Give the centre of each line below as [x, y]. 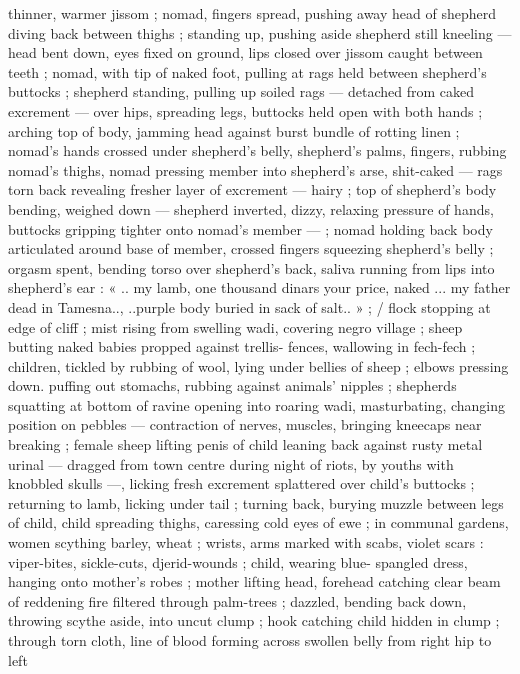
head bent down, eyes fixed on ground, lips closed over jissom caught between [245, 52]
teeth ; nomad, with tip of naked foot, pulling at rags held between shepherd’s [247, 71]
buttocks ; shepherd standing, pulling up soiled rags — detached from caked [241, 91]
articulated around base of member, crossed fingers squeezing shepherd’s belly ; [251, 248]
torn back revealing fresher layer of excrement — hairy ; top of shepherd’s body [252, 189]
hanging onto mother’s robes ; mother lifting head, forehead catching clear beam [254, 581]
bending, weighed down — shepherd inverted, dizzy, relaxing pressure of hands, [251, 208]
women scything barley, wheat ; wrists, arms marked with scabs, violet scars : [246, 542]
